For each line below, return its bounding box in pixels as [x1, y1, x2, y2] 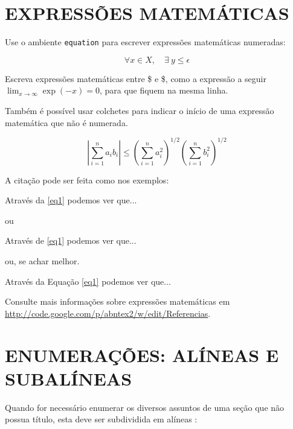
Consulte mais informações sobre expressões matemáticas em [5, 295, 230, 308]
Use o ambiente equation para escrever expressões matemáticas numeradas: [5, 36, 286, 48]
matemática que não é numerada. [5, 116, 128, 129]
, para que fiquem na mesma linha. [99, 84, 228, 97]
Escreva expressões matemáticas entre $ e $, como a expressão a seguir [5, 72, 266, 84]
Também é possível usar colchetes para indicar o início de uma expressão [5, 104, 274, 116]
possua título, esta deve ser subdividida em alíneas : [5, 413, 198, 425]
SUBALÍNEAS [5, 366, 132, 390]
